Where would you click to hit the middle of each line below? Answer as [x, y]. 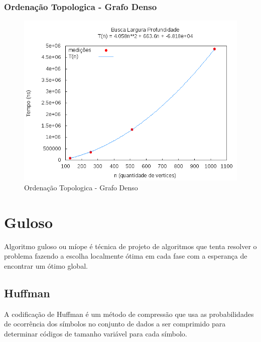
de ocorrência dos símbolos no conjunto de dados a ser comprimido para [115, 324]
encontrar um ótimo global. [46, 265]
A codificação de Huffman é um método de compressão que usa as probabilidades [129, 314]
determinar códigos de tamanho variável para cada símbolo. [96, 333]
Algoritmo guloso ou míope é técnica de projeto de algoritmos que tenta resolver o [130, 246]
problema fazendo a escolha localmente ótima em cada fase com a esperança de [126, 256]
